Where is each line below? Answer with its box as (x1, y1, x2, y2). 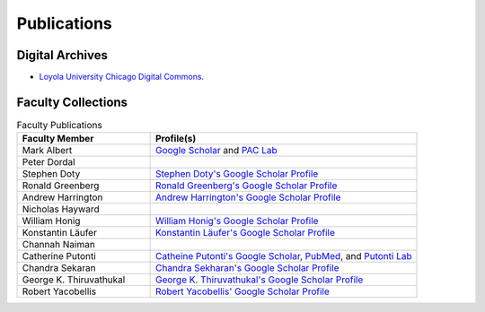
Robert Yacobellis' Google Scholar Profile (154, 285, 330, 298)
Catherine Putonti (22, 250, 96, 263)
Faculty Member (22, 133, 94, 145)
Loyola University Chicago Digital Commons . (39, 72, 205, 82)
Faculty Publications (16, 119, 102, 132)
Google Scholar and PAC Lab (154, 144, 278, 157)
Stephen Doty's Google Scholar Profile (154, 168, 319, 180)
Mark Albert (22, 144, 73, 157)
